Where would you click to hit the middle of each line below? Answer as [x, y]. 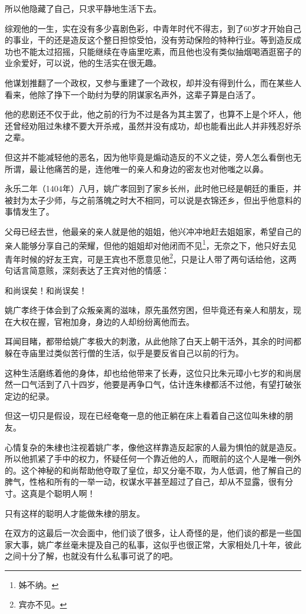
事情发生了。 [29, 211]
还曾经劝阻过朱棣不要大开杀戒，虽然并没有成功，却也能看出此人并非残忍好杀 [153, 125]
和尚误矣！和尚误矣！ [46, 290]
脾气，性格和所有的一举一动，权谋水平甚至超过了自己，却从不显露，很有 [145, 482]
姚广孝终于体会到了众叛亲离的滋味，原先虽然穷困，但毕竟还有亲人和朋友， [149, 310]
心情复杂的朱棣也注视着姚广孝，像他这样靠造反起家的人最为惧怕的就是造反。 [153, 447]
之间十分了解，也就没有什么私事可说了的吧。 [91, 556]
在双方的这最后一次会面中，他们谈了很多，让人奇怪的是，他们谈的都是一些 [149, 533]
